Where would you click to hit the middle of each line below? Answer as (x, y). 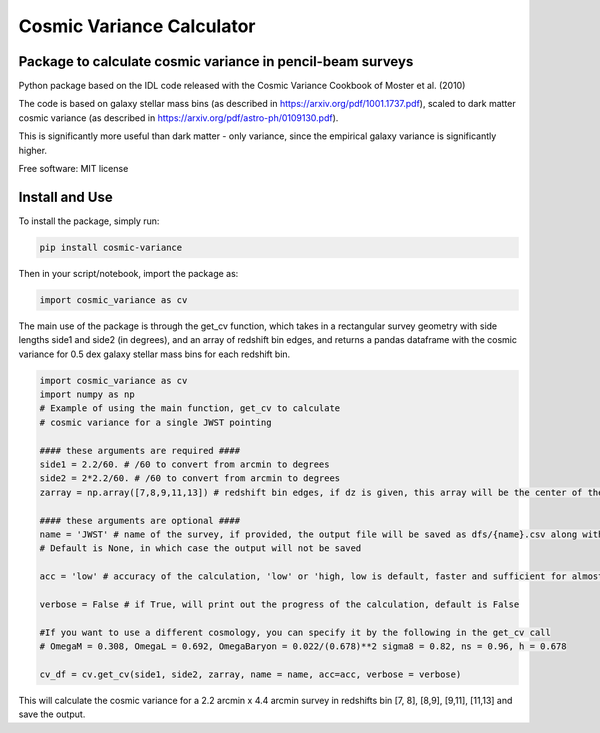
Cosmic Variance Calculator (137, 26)
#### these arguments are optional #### (139, 520)
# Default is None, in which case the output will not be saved (200, 548)
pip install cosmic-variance (111, 247)
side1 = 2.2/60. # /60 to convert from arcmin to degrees (184, 464)
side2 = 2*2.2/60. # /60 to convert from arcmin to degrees (190, 478)
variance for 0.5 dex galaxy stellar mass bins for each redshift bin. (154, 354)
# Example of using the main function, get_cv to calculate (190, 408)
